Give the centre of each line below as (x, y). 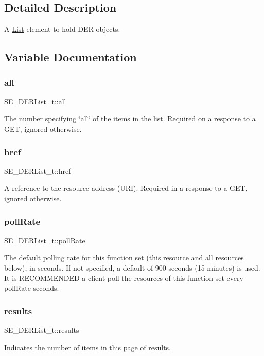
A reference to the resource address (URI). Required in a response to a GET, (126, 188)
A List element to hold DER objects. (62, 29)
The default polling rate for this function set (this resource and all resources (124, 257)
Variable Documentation (71, 57)
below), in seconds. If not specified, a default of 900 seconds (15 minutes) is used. (132, 267)
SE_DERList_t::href (38, 171)
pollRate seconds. (32, 288)
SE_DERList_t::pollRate (45, 240)
